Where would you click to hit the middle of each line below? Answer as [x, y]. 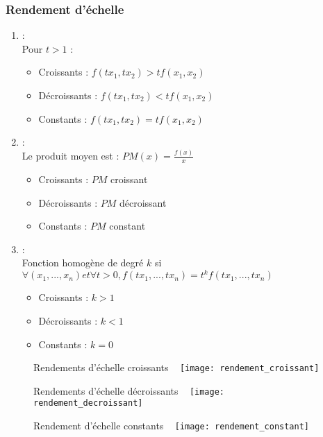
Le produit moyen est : [71, 156]
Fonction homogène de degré [83, 263]
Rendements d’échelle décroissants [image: [129, 390]
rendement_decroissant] [88, 403]
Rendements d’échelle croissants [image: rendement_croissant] [176, 367]
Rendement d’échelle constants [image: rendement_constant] [171, 426]
